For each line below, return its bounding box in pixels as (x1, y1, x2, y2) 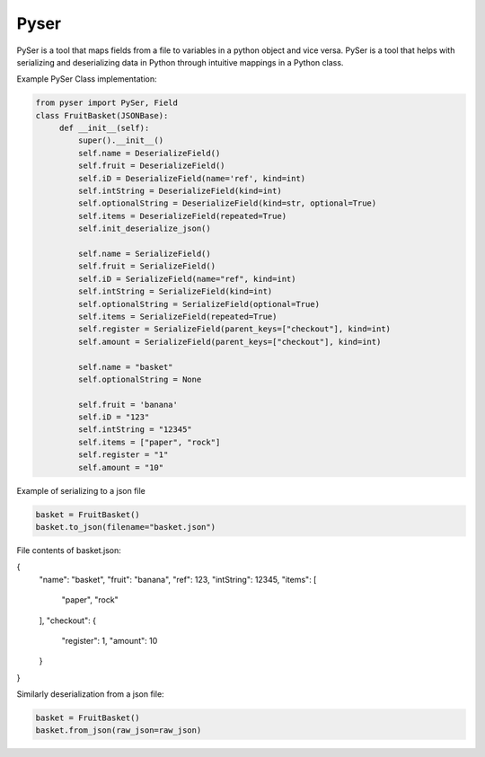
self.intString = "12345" (77, 425, 192, 435)
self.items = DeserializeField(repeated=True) (77, 211, 287, 221)
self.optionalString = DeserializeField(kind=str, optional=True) (77, 198, 377, 208)
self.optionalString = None (77, 374, 202, 384)
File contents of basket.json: (16, 544, 121, 556)
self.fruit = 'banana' (77, 400, 179, 409)
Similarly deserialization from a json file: (16, 689, 165, 700)
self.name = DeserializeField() (77, 148, 221, 158)
